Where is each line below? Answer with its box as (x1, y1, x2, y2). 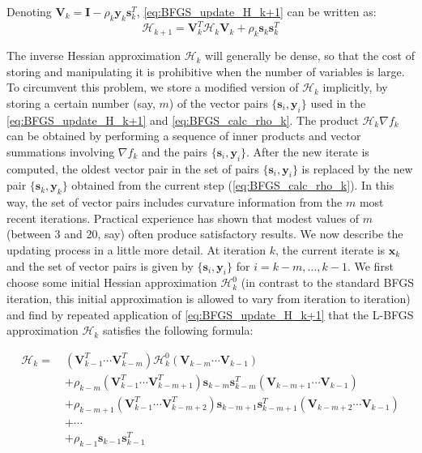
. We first (347, 257, 394, 274)
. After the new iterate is (246, 143, 369, 160)
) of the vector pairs (168, 94, 268, 111)
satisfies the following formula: (102, 322, 254, 339)
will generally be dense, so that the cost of (205, 47, 415, 64)
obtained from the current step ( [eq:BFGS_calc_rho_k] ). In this (71, 177, 394, 194)
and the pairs (141, 143, 207, 160)
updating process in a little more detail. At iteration (6, 241, 266, 259)
